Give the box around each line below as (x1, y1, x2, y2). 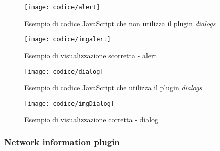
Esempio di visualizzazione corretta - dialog (24, 114, 159, 125)
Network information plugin (4, 135, 120, 148)
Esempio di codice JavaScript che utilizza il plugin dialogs (24, 82, 202, 93)
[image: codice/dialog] (24, 68, 104, 75)
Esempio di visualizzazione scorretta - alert (24, 50, 157, 60)
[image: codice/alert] (24, 4, 100, 11)
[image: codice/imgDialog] (24, 100, 114, 107)
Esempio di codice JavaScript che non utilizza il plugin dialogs (24, 18, 216, 28)
